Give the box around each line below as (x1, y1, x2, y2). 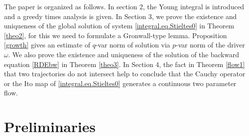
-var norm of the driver (175, 40, 245, 50)
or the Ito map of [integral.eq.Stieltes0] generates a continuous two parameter (4, 78, 237, 88)
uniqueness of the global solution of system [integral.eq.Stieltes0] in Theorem (4, 21, 234, 31)
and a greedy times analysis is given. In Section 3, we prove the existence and (4, 11, 237, 21)
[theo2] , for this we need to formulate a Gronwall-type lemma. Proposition (4, 30, 227, 40)
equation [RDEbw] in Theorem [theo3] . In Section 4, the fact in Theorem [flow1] (4, 59, 245, 69)
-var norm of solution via (95, 40, 171, 50)
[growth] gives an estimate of (4, 40, 90, 50)
